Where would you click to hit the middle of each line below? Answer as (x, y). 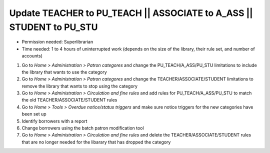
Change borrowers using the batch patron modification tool (83, 128)
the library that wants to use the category (64, 72)
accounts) (32, 56)
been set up (34, 114)
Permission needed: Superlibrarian (57, 42)
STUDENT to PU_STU (53, 27)
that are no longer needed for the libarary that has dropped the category (96, 142)
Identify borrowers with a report (54, 121)
